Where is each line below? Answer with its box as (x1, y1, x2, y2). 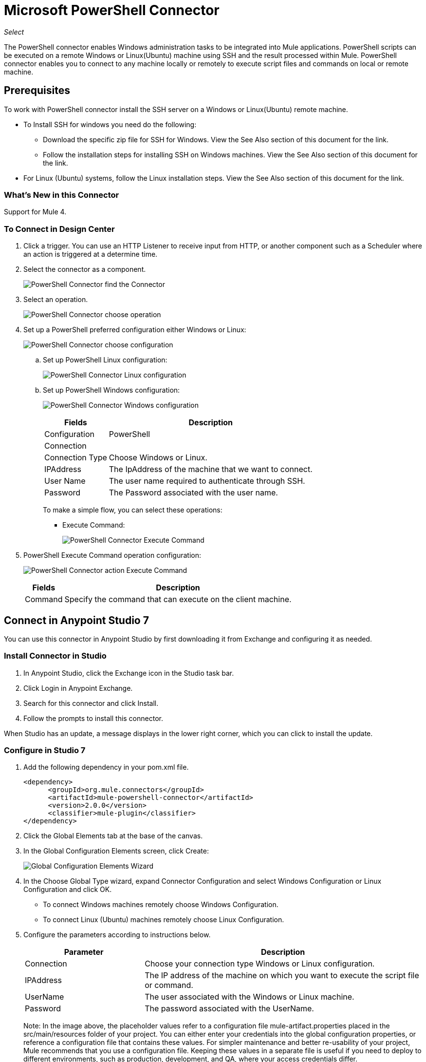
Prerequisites (4, 84, 70, 97)
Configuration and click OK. (23, 885, 112, 894)
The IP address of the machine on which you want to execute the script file (145, 970, 419, 981)
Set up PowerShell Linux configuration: (43, 356, 167, 364)
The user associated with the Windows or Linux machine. (145, 992, 354, 1002)
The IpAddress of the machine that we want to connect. (109, 464, 313, 474)
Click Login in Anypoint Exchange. (23, 683, 133, 692)
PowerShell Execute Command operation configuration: (23, 551, 202, 560)
